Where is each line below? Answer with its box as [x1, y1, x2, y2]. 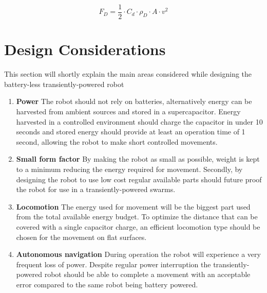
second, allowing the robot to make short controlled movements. [16, 136, 218, 147]
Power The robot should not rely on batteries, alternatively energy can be [16, 96, 252, 107]
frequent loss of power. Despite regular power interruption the [16, 258, 211, 269]
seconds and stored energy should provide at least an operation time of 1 [16, 126, 245, 137]
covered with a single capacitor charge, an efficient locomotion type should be [16, 221, 260, 232]
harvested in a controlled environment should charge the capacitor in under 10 [16, 116, 263, 127]
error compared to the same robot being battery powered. [16, 279, 198, 289]
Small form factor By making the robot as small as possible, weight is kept [16, 153, 260, 164]
